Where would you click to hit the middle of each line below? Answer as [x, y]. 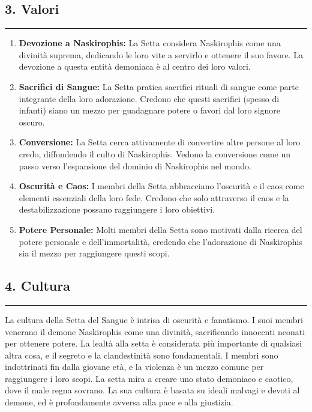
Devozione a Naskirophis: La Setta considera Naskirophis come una [150, 43]
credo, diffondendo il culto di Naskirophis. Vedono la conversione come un [155, 153]
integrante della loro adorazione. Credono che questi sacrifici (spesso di [149, 98]
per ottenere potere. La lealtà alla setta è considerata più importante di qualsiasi [153, 343]
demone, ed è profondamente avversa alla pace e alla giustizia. [119, 402]
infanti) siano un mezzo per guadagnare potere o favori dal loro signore [149, 110]
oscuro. [32, 122]
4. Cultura [37, 286]
